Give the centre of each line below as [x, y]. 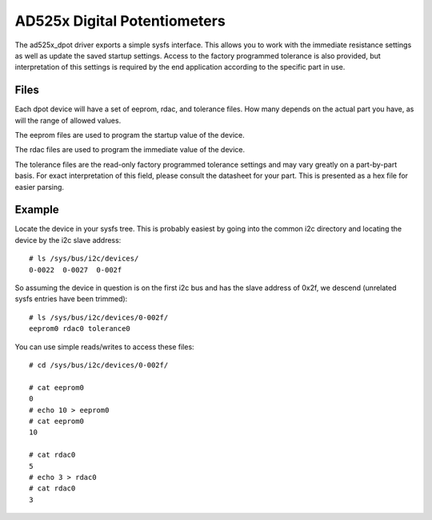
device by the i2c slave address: [68, 240]
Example [37, 210]
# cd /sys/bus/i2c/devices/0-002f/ [99, 365]
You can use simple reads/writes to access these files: [105, 347]
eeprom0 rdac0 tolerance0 [80, 329]
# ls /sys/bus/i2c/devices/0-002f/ [99, 317]
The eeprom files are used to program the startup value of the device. [130, 135]
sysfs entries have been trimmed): [71, 299]
